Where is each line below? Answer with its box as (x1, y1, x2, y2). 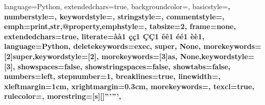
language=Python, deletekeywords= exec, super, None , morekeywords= (4, 41, 261, 51)
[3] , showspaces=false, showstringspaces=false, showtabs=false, (4, 61, 231, 71)
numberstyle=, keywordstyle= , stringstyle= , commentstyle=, (4, 11, 225, 21)
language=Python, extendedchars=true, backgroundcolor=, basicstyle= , (4, 1, 230, 11)
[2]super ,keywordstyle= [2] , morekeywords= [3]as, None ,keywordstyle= (4, 50, 255, 61)
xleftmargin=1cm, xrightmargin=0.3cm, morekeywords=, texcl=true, (4, 81, 254, 91)
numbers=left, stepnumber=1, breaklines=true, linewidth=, (4, 71, 221, 82)
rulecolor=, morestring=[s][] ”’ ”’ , (4, 91, 122, 101)
